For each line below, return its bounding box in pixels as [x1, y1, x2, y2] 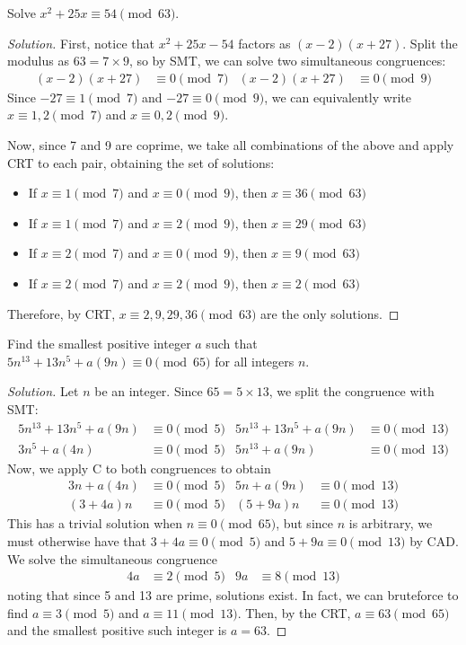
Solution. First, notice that [7, 33, 154, 52]
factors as [238, 33, 291, 52]
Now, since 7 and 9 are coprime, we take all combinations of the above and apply [7, 136, 454, 154]
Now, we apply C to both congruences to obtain [7, 458, 271, 477]
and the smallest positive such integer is [7, 621, 227, 640]
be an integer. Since [94, 382, 203, 401]
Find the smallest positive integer [7, 334, 191, 353]
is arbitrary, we [348, 514, 433, 533]
